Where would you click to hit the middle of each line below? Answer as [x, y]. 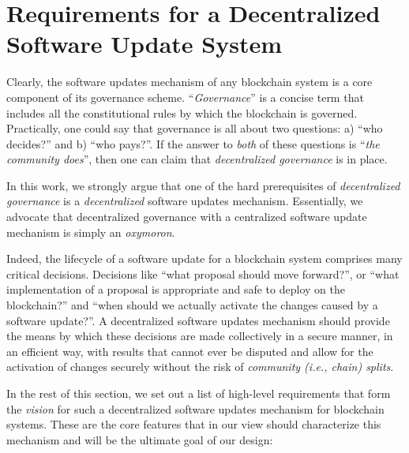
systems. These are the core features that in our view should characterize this [194, 424]
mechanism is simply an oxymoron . [91, 232]
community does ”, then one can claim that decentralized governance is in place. [197, 159]
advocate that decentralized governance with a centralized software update [187, 217]
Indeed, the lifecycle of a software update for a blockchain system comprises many [204, 258]
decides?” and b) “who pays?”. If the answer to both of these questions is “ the [193, 143]
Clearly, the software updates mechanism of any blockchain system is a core [189, 82]
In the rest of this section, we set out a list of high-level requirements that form [199, 393]
